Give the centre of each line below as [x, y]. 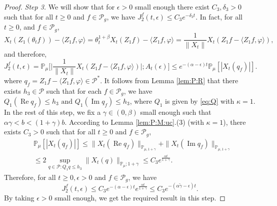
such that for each [74, 90]
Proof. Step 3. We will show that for [59, 7]
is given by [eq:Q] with [200, 100]
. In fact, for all [219, 16]
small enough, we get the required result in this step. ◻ [140, 197]
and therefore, [25, 53]
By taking [19, 197]
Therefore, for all [30, 177]
